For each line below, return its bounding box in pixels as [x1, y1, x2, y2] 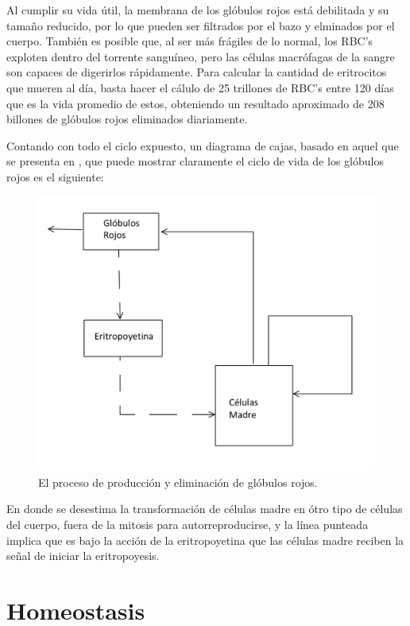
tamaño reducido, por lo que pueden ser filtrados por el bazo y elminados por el [6, 17, 395, 33]
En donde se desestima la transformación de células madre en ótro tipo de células [6, 500, 403, 517]
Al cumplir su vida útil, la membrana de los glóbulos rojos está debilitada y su [6, 2, 389, 17]
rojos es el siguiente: [6, 168, 104, 185]
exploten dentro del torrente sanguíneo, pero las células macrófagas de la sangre [6, 48, 395, 64]
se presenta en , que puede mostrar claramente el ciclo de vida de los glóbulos [6, 153, 384, 169]
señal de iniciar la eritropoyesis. [6, 547, 160, 564]
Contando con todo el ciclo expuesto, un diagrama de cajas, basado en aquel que [6, 137, 399, 154]
